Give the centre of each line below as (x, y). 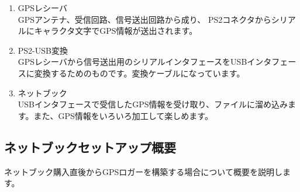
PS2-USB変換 (43, 50)
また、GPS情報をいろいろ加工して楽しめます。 (123, 115)
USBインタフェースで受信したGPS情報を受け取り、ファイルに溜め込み (153, 104)
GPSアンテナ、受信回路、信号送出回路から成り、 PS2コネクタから (144, 19)
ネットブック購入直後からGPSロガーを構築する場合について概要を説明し (143, 171)
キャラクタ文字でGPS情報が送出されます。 (116, 31)
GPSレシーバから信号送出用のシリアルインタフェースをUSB (132, 62)
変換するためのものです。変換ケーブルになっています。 (139, 73)
